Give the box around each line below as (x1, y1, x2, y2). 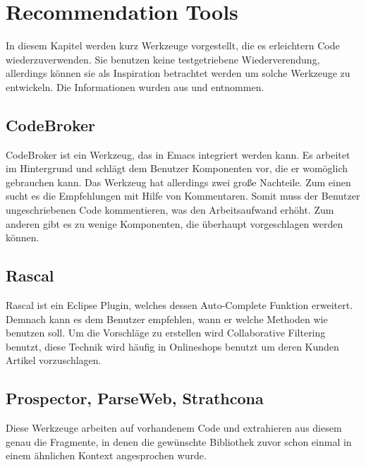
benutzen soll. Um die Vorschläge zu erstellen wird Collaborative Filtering (6, 325, 326, 340)
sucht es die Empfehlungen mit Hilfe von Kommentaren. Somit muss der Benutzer (6, 188, 360, 203)
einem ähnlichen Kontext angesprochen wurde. (6, 448, 207, 463)
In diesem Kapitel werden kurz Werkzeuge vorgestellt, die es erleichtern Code (6, 38, 340, 53)
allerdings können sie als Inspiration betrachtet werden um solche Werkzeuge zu (6, 66, 350, 80)
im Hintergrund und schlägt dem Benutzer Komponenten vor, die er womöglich (6, 161, 348, 176)
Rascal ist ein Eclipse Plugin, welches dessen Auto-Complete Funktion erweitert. (6, 298, 353, 313)
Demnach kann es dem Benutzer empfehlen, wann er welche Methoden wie (6, 311, 328, 326)
